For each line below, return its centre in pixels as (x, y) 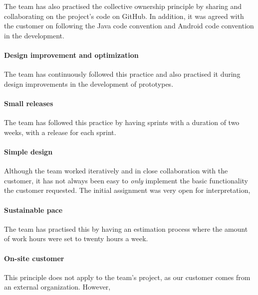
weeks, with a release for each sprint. (60, 132)
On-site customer (34, 258)
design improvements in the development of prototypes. (89, 83)
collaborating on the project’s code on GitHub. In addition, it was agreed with (124, 16)
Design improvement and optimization (71, 55)
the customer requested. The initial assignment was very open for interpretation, (127, 190)
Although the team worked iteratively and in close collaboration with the (116, 171)
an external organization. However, (57, 287)
